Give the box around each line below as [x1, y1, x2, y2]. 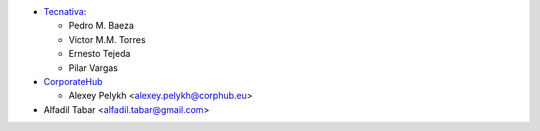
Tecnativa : [43, 6, 87, 17]
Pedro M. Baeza [68, 20, 135, 32]
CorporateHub [43, 75, 104, 87]
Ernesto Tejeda [68, 48, 131, 60]
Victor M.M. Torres [68, 33, 146, 45]
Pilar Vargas [68, 61, 119, 74]
